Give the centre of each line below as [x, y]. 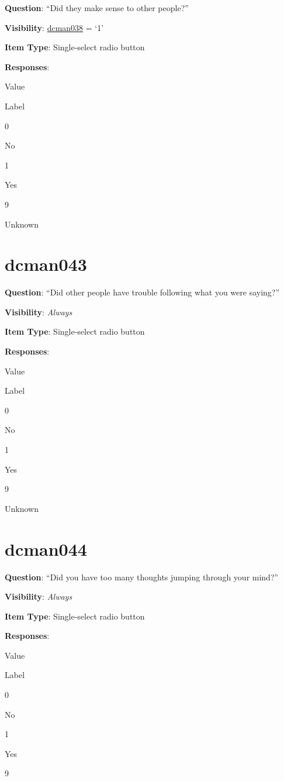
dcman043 [46, 264]
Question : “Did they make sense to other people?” [97, 8]
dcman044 [46, 548]
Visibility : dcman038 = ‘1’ [54, 27]
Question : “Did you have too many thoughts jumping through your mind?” [142, 577]
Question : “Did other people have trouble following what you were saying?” [142, 292]
